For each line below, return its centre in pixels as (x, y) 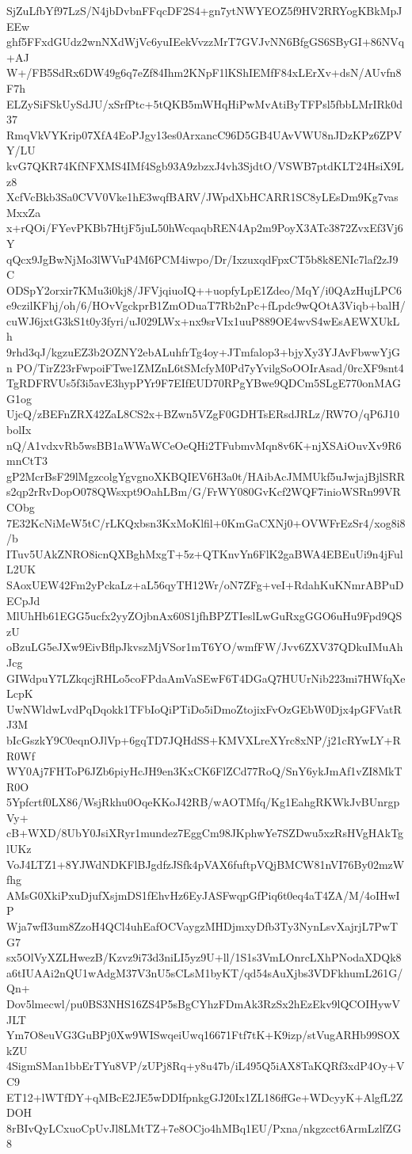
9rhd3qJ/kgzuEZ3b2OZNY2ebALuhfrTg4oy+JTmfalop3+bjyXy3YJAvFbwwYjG (203, 352)
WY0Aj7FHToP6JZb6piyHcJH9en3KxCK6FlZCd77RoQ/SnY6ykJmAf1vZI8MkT (204, 771)
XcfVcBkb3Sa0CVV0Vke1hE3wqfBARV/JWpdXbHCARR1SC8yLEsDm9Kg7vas (202, 197)
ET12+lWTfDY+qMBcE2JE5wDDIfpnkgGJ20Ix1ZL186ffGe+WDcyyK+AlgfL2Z (205, 1097)
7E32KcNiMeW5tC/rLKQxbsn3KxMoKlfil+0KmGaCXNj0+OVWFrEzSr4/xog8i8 (206, 522)
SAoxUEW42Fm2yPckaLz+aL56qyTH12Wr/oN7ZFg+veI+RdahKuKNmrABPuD (205, 584)
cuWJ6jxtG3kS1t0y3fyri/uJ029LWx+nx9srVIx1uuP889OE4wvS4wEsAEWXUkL (203, 320)
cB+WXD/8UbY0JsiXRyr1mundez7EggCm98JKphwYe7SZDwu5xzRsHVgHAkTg (205, 833)
